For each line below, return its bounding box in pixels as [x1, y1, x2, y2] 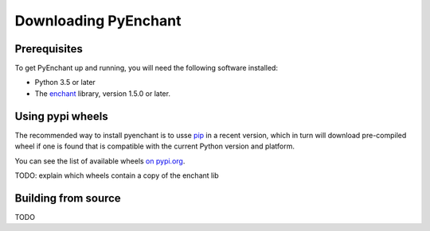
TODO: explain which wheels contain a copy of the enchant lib [14, 171, 219, 180]
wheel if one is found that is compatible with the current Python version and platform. [14, 141, 295, 151]
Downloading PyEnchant [14, 12, 182, 29]
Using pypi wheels [14, 110, 108, 123]
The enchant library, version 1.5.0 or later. [34, 88, 171, 98]
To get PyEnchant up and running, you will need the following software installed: [14, 64, 279, 73]
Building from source [14, 191, 121, 205]
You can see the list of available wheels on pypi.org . [14, 156, 186, 166]
